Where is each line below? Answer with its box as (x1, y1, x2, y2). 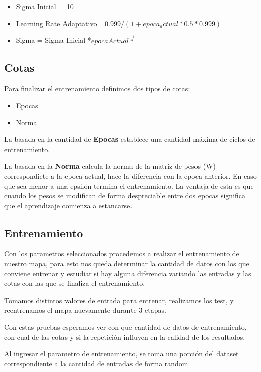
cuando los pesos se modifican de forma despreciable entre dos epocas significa (4, 190, 246, 201)
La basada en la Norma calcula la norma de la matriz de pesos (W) (4, 161, 216, 171)
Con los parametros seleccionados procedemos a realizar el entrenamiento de (4, 248, 239, 259)
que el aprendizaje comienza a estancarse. (4, 200, 133, 210)
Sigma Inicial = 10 (16, 1, 74, 11)
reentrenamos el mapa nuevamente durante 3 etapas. (4, 305, 166, 315)
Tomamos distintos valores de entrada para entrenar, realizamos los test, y (4, 294, 234, 305)
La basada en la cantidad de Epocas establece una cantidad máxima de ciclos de (4, 134, 255, 144)
